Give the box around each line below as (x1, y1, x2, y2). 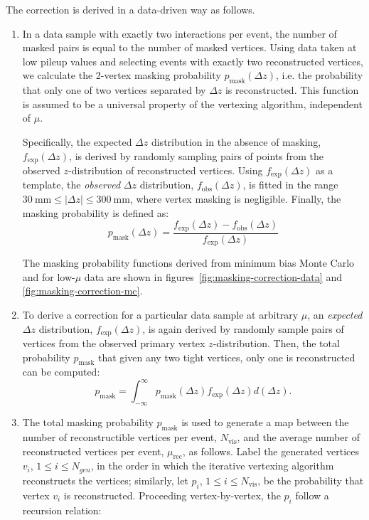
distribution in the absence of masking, (151, 134, 321, 149)
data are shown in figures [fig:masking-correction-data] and (84, 269, 342, 284)
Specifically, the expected (22, 134, 132, 149)
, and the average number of (237, 430, 360, 445)
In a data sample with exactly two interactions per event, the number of (22, 26, 337, 41)
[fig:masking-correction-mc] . (22, 283, 143, 298)
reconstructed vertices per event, (22, 443, 164, 458)
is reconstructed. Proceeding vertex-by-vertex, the (63, 487, 281, 502)
